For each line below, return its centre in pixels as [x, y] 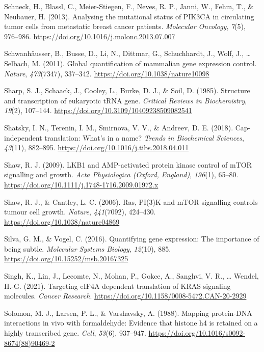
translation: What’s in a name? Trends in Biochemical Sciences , [144, 137]
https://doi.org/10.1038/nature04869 [62, 221]
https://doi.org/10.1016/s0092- [197, 333]
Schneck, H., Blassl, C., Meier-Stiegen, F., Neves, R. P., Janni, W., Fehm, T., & [129, 6]
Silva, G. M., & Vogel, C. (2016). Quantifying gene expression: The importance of [132, 239]
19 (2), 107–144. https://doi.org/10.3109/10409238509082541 [98, 110]
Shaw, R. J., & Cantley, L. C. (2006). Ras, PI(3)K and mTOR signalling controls [131, 201]
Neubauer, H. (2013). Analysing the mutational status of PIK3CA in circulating [129, 16]
